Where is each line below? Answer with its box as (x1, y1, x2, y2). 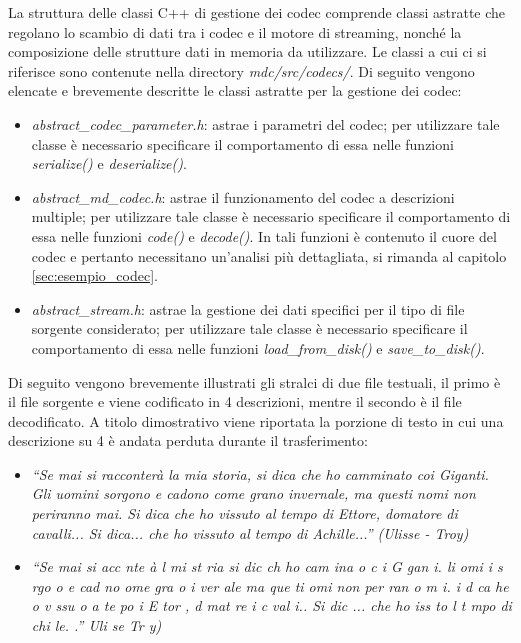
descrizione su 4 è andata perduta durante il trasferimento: (8, 430, 368, 451)
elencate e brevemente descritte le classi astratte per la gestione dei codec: (8, 80, 462, 101)
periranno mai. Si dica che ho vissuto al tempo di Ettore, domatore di (31, 503, 458, 524)
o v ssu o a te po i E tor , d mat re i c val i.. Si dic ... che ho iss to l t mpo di (31, 595, 512, 616)
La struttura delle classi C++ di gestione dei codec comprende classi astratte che (8, 2, 506, 22)
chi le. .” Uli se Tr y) (31, 615, 162, 636)
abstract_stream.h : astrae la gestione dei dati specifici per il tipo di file (31, 298, 465, 319)
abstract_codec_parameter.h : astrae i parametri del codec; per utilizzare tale (31, 113, 500, 134)
